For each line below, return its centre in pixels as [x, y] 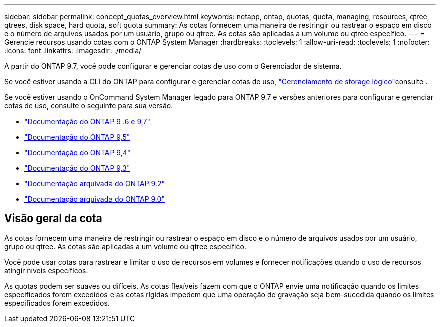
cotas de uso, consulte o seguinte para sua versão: [89, 106]
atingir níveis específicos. [46, 270]
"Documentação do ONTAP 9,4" [77, 152]
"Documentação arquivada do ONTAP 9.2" [94, 184]
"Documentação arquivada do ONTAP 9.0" [94, 199]
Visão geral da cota [53, 219]
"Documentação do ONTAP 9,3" [77, 168]
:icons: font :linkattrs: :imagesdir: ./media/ [73, 50]
